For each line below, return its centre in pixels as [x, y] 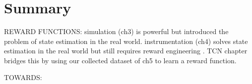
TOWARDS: [23, 77]
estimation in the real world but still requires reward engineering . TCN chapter [126, 51]
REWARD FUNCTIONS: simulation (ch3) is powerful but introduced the [116, 31]
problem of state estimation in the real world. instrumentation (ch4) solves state [126, 41]
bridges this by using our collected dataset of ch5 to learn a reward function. [120, 60]
